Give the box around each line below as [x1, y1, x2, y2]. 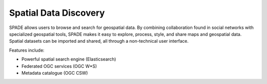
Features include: [9, 47, 44, 53]
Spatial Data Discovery [9, 7, 105, 18]
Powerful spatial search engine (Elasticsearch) [21, 56, 116, 62]
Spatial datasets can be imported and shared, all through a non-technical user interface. [9, 38, 189, 44]
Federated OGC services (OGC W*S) [21, 63, 97, 69]
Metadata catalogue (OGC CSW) [21, 70, 88, 76]
